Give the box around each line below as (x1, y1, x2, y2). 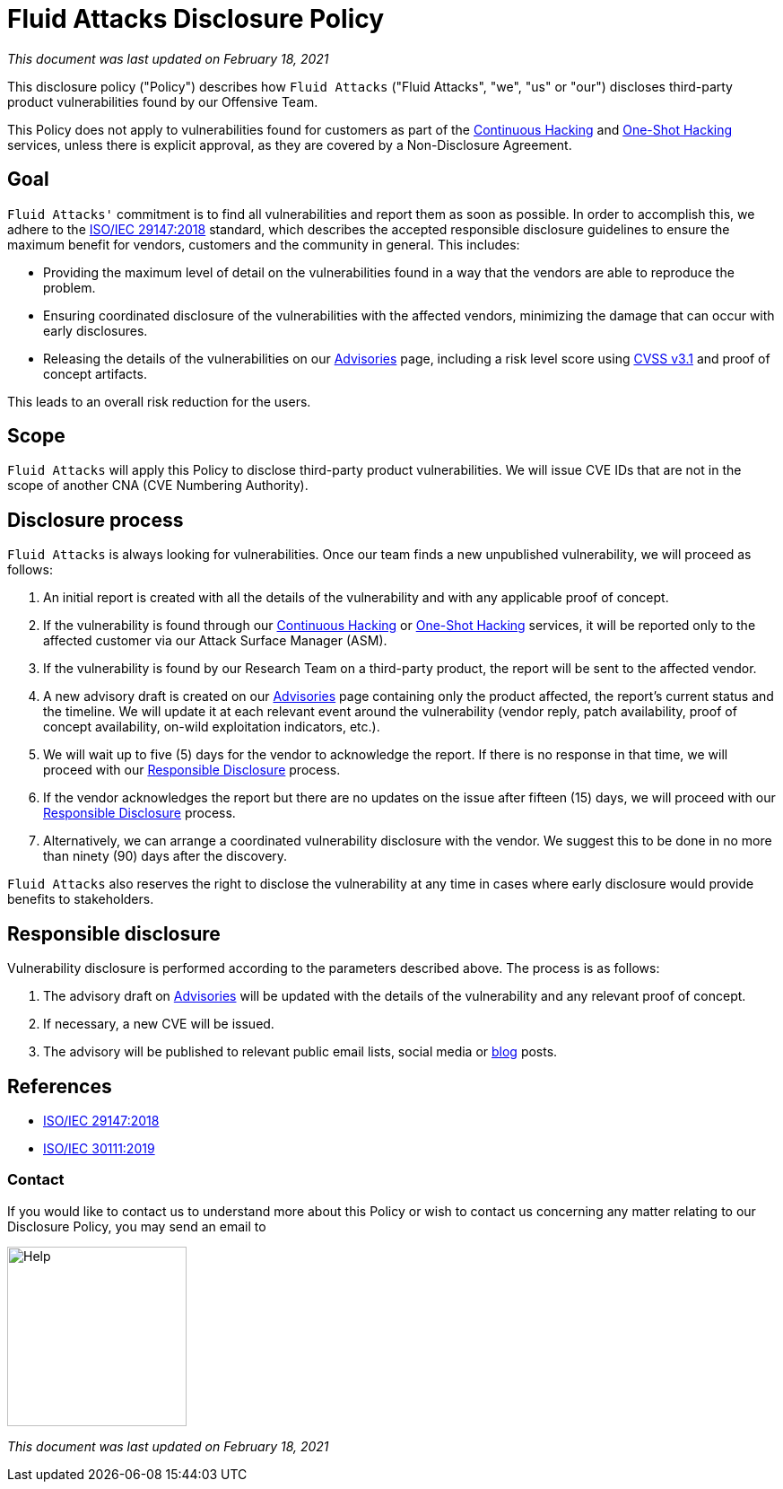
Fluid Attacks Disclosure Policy (7, 4, 385, 34)
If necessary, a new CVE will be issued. (43, 1016, 274, 1032)
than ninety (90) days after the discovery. (43, 848, 288, 864)
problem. (43, 279, 96, 295)
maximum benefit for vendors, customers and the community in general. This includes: (7, 236, 520, 252)
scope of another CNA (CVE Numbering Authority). (7, 477, 309, 494)
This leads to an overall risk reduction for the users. (7, 393, 311, 409)
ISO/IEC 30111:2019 (43, 1140, 155, 1156)
